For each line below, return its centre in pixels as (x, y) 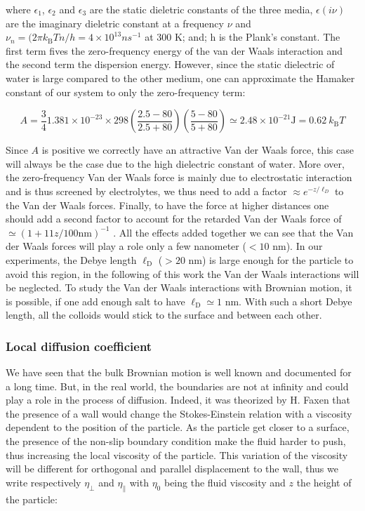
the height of (324, 482)
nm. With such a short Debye (288, 301)
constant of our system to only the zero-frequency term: (126, 92)
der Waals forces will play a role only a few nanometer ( (126, 246)
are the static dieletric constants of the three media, (201, 9)
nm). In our (298, 246)
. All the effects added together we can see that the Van (233, 232)
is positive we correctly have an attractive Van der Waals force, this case (198, 150)
